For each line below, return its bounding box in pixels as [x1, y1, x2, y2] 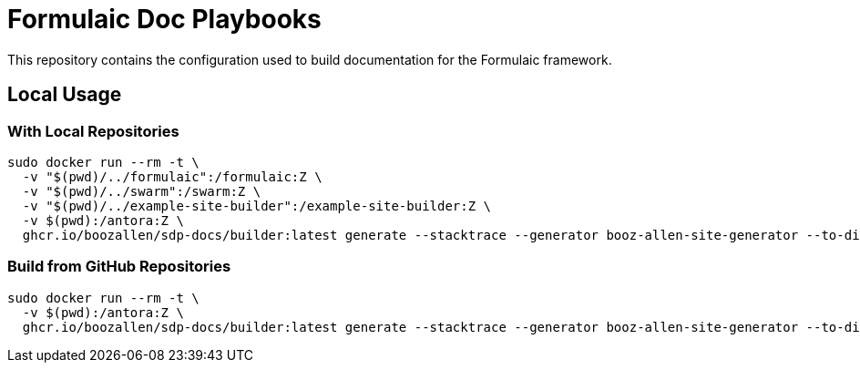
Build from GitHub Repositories [7, 257, 231, 276]
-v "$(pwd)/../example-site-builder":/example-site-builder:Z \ [22, 198, 492, 213]
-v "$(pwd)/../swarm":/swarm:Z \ [22, 183, 261, 199]
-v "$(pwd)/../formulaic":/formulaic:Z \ [22, 169, 322, 184]
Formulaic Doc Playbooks [7, 4, 322, 35]
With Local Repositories [7, 121, 179, 140]
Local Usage [7, 83, 122, 107]
